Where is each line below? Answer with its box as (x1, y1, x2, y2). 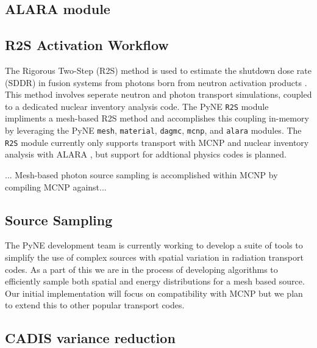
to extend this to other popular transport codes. (5, 299, 185, 311)
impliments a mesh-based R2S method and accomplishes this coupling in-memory (5, 112, 309, 125)
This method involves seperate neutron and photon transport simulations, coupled (5, 88, 312, 101)
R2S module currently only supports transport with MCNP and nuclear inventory (5, 136, 309, 148)
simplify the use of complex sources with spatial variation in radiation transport (5, 250, 304, 263)
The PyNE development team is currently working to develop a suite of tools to (5, 239, 303, 252)
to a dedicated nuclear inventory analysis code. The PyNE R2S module (5, 100, 269, 112)
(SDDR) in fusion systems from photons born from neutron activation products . (5, 76, 307, 89)
